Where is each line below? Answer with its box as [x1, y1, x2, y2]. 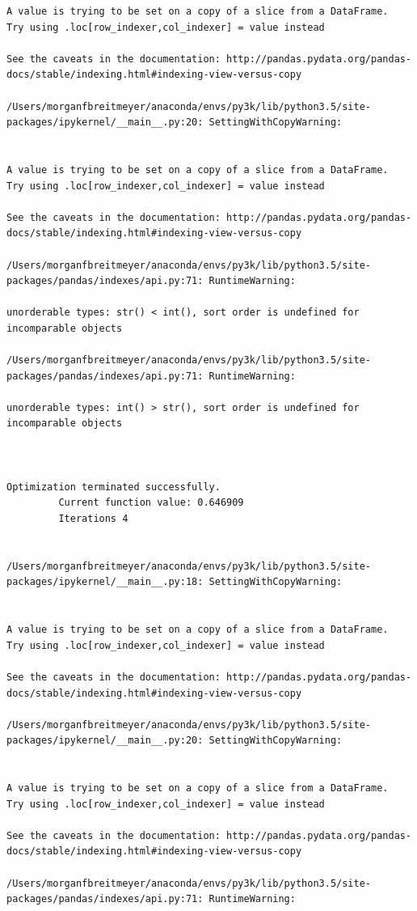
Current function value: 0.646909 [58, 497, 244, 509]
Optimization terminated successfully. [6, 481, 221, 493]
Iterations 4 [58, 513, 128, 524]
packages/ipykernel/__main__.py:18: [6, 576, 204, 588]
